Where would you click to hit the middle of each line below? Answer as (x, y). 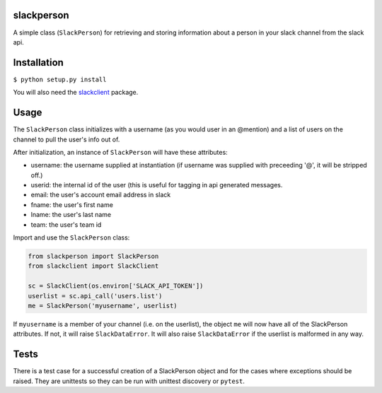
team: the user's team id (66, 224)
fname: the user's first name (72, 204)
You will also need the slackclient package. (76, 93)
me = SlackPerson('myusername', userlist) (103, 305)
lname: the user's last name (71, 215)
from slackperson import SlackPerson (93, 256)
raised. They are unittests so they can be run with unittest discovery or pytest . (129, 381)
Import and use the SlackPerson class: (71, 237)
